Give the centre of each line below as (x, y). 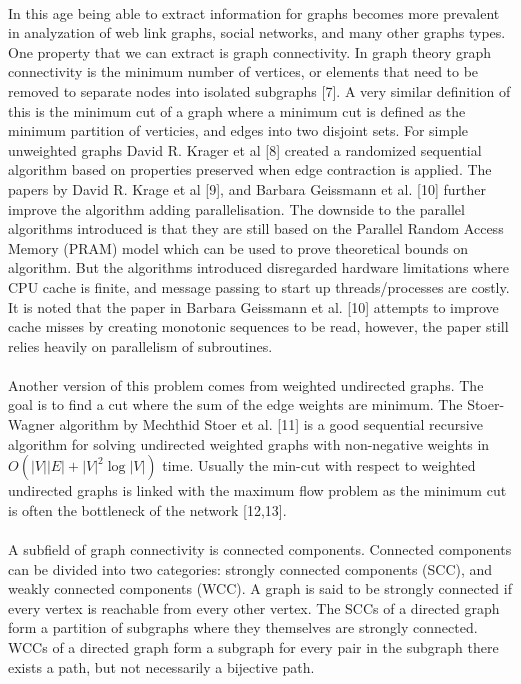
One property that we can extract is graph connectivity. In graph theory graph (249, 51)
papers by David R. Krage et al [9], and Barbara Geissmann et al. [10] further (247, 188)
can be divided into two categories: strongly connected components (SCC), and (250, 568)
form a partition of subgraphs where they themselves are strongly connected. (243, 627)
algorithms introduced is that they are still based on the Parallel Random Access (256, 228)
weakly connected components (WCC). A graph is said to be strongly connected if (260, 588)
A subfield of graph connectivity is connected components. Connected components (260, 549)
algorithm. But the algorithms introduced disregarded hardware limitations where (258, 267)
